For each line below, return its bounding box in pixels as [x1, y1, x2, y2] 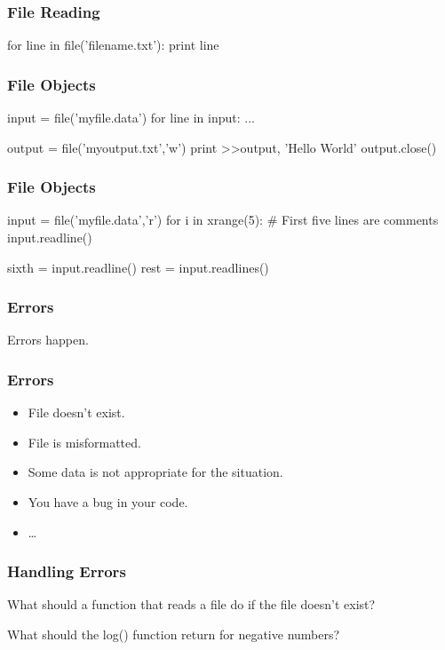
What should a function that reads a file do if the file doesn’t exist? [7, 595, 376, 614]
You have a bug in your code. [28, 493, 188, 511]
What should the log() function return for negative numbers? [7, 625, 340, 644]
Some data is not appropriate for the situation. [28, 463, 283, 481]
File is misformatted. [28, 432, 141, 451]
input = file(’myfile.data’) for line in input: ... [7, 108, 255, 127]
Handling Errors [7, 560, 126, 583]
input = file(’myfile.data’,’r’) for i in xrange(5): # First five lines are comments [7, 210, 439, 229]
